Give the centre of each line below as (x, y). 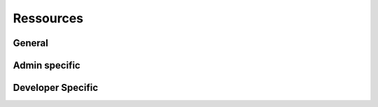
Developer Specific (55, 88)
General (31, 43)
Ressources (48, 18)
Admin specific (47, 65)
